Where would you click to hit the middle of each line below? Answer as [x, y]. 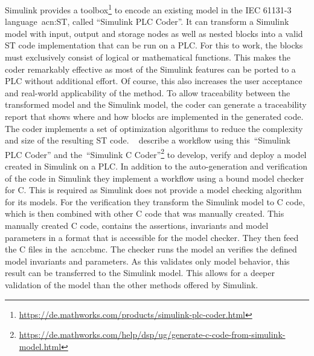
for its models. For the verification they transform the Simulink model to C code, [155, 201]
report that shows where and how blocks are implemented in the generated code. [154, 116]
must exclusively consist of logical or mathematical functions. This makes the [148, 57]
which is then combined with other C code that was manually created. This [145, 213]
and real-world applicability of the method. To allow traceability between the [148, 92]
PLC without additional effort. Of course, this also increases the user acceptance [154, 81]
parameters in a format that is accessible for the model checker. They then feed [152, 237]
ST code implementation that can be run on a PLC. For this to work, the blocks [154, 45]
